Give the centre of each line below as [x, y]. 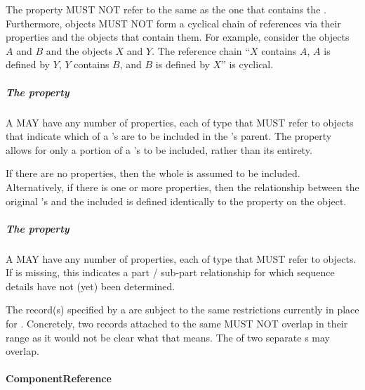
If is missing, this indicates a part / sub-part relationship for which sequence [170, 272]
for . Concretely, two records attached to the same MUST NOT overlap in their [177, 324]
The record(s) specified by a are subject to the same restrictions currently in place [182, 310]
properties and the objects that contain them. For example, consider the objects [178, 37]
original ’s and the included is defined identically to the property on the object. [176, 201]
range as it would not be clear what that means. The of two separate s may [168, 337]
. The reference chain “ [201, 50]
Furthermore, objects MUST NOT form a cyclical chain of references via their [173, 23]
